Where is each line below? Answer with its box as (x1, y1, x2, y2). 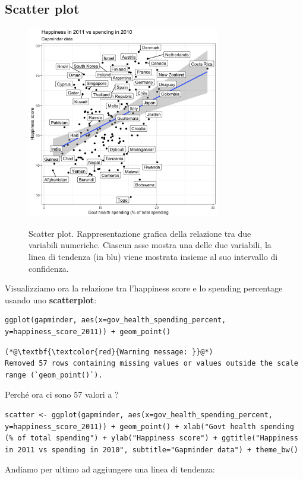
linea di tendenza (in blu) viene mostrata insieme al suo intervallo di (29, 250, 278, 262)
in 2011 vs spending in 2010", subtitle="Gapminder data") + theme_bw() (5, 445, 298, 454)
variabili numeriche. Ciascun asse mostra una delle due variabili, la (29, 239, 272, 251)
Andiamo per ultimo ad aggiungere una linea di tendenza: (5, 463, 216, 475)
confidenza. (29, 262, 69, 274)
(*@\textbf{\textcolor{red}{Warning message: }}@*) (5, 347, 213, 356)
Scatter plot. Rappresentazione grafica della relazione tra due (29, 227, 251, 239)
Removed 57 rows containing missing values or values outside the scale (5, 359, 298, 368)
